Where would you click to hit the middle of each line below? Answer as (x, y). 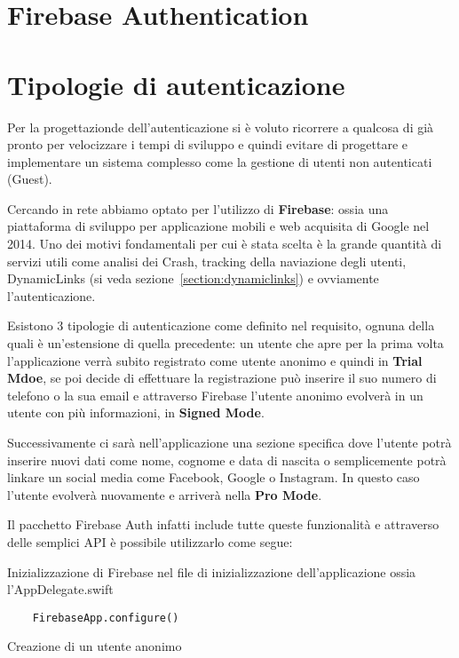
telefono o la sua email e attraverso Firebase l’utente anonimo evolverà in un (215, 395)
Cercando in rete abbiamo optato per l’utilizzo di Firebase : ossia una (198, 208)
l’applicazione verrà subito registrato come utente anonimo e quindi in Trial (215, 360)
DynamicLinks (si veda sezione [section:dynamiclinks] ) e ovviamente (193, 278)
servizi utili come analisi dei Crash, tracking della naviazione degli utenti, (207, 261)
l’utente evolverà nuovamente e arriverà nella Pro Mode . (165, 494)
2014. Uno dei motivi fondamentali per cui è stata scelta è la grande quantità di (225, 244)
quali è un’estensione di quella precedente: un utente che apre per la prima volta (226, 343)
